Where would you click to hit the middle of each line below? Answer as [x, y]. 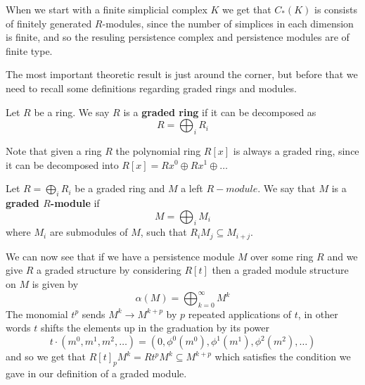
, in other [318, 314]
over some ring [282, 256]
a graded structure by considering [109, 270]
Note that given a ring [54, 150]
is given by [55, 283]
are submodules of [89, 232]
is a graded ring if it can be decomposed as [220, 112]
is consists [335, 9]
